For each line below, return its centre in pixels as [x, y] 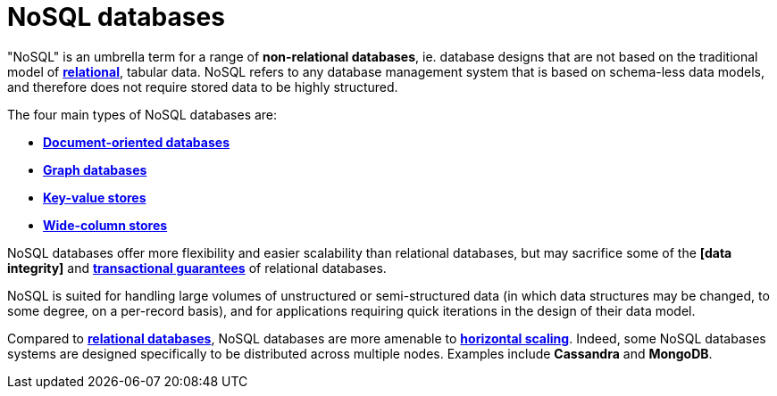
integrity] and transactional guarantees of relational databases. [197, 268]
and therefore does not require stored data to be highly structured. [203, 87]
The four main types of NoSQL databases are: [142, 114]
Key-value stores [95, 197]
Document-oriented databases [136, 142]
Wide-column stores [105, 225]
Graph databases [95, 169]
